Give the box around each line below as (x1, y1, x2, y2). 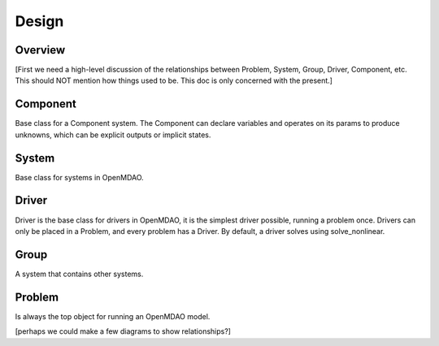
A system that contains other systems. (15, 269, 144, 279)
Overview (15, 43, 66, 57)
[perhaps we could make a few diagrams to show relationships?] (15, 327, 232, 336)
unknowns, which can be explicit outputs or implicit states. (15, 130, 211, 140)
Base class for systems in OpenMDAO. (15, 172, 144, 182)
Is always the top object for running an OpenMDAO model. (15, 311, 211, 321)
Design (15, 12, 64, 30)
